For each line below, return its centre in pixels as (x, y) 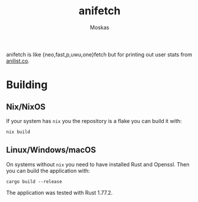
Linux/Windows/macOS (51, 150)
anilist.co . (18, 61)
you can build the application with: (48, 171)
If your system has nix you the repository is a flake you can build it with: (94, 121)
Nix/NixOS (26, 107)
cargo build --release (34, 182)
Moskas (100, 27)
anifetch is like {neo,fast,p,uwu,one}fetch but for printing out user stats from (99, 54)
